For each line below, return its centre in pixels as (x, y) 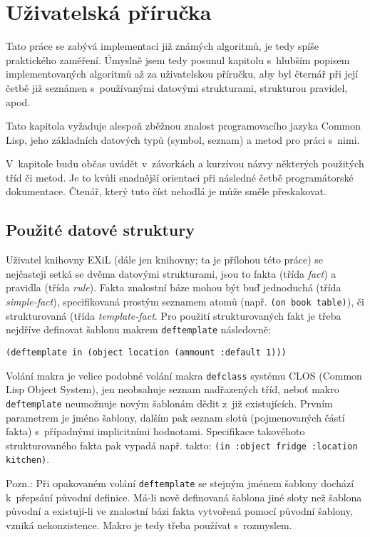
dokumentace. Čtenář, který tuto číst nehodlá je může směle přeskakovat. (166, 191)
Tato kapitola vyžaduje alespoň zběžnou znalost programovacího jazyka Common (184, 126)
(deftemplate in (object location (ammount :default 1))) (146, 352)
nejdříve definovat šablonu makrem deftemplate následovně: (138, 329)
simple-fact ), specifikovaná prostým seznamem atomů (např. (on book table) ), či (185, 302)
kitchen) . (28, 459)
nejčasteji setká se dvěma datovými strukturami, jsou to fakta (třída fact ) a (171, 273)
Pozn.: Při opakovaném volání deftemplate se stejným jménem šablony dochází (180, 483)
